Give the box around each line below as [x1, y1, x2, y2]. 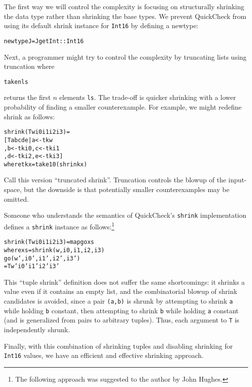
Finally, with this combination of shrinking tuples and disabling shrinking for [4, 340, 233, 351]
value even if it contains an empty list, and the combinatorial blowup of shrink [4, 286, 237, 296]
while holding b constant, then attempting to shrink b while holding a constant [4, 305, 239, 315]
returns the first [4, 92, 51, 102]
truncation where [4, 61, 55, 71]
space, [4, 184, 22, 194]
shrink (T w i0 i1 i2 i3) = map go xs [4, 239, 94, 246]
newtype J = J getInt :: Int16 [4, 37, 84, 45]
